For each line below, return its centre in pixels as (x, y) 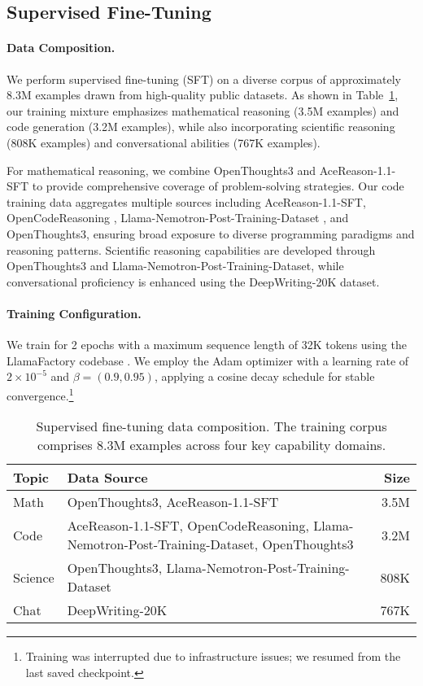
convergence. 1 (40, 394)
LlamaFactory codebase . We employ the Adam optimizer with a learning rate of (208, 360)
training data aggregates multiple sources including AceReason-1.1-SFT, (186, 201)
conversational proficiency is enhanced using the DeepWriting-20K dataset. (193, 281)
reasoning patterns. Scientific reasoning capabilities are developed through (191, 249)
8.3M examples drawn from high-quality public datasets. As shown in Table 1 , (203, 95)
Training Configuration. (74, 313)
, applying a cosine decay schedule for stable (264, 376)
